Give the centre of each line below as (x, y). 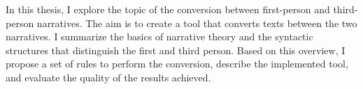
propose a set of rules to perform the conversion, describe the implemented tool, (177, 64)
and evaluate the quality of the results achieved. (108, 77)
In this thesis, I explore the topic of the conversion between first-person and (168, 9)
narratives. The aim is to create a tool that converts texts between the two (197, 23)
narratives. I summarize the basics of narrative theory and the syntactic (159, 37)
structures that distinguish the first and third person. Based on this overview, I (176, 50)
